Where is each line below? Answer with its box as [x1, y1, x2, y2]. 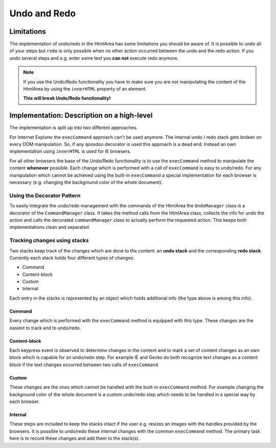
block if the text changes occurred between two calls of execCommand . [9, 361, 159, 368]
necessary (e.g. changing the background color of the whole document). [9, 179, 163, 185]
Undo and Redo [9, 8, 76, 19]
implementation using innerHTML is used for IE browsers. [9, 148, 131, 155]
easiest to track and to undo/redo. [9, 325, 81, 331]
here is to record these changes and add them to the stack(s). [9, 435, 140, 441]
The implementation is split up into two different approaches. [9, 124, 138, 131]
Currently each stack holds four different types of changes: [9, 254, 135, 261]
